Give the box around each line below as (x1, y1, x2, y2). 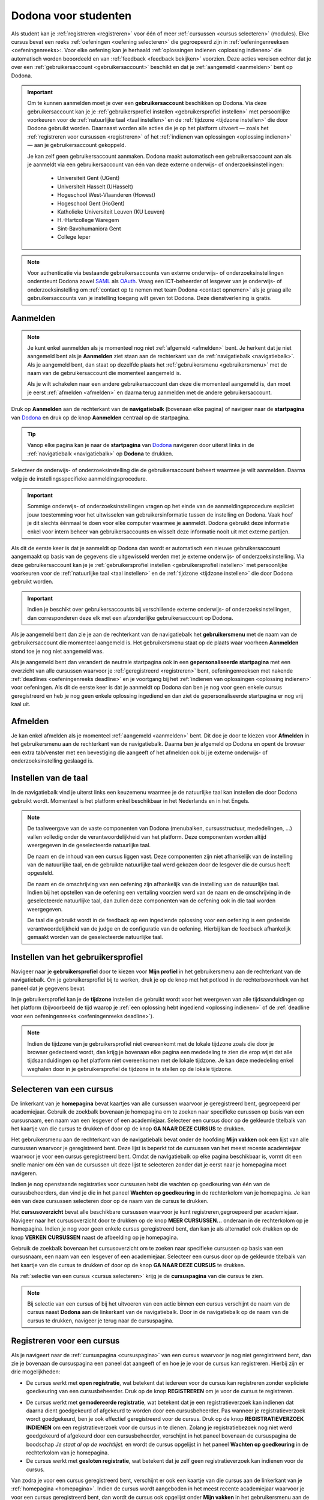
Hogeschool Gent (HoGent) (57, 200, 125, 207)
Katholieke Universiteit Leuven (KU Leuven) (57, 208, 165, 215)
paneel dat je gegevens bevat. (11, 985, 86, 992)
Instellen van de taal (11, 773, 88, 783)
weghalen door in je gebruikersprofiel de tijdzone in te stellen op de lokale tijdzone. (27, 1065, 233, 1072)
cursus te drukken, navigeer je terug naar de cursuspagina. (27, 1317, 174, 1324)
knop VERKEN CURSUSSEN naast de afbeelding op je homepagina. (11, 1234, 179, 1241)
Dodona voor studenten (11, 9, 132, 22)
